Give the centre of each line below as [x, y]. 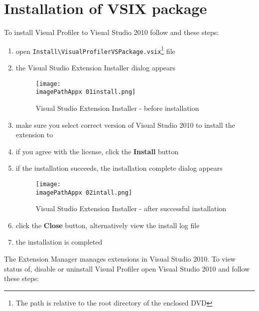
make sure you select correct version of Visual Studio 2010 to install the [125, 125]
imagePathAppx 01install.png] [86, 92]
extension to [34, 135]
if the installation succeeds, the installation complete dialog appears [119, 168]
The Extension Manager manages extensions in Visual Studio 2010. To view [120, 259]
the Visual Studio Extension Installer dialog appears [96, 68]
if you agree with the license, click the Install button [97, 151]
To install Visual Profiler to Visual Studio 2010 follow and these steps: [112, 32]
